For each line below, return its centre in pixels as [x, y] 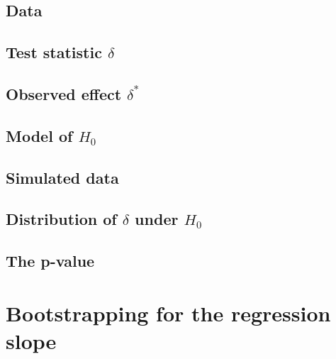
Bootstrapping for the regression [168, 313]
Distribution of [61, 219]
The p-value [50, 261]
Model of [39, 135]
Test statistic [54, 52]
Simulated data [62, 177]
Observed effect [64, 93]
